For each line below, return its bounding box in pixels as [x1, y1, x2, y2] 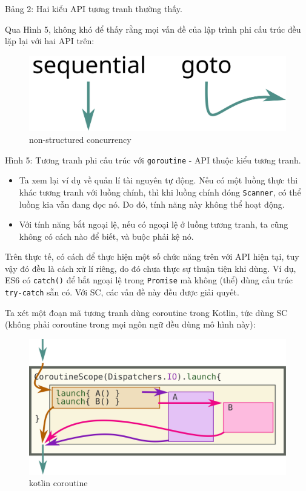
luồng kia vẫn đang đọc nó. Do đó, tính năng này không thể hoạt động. [19, 197, 285, 210]
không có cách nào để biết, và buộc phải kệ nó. [19, 229, 194, 242]
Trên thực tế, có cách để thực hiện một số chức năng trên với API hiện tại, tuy [5, 250, 299, 263]
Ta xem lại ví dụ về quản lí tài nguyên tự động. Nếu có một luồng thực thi [19, 174, 298, 186]
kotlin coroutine [29, 476, 88, 489]
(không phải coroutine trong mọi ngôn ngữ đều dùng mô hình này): [5, 318, 256, 331]
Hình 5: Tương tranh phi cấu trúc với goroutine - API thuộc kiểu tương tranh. [5, 153, 301, 166]
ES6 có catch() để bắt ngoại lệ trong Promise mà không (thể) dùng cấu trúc [5, 274, 293, 286]
